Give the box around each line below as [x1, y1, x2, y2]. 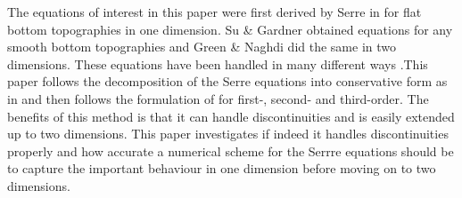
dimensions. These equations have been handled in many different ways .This [7, 54, 428, 73]
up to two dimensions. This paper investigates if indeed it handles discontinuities [7, 124, 449, 143]
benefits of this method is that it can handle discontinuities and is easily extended [7, 107, 455, 125]
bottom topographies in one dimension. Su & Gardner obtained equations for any [7, 20, 453, 38]
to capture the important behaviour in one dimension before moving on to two [7, 159, 436, 178]
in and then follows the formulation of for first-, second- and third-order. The [7, 89, 429, 107]
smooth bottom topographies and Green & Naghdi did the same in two [7, 37, 396, 56]
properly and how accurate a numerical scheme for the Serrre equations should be [7, 141, 454, 160]
